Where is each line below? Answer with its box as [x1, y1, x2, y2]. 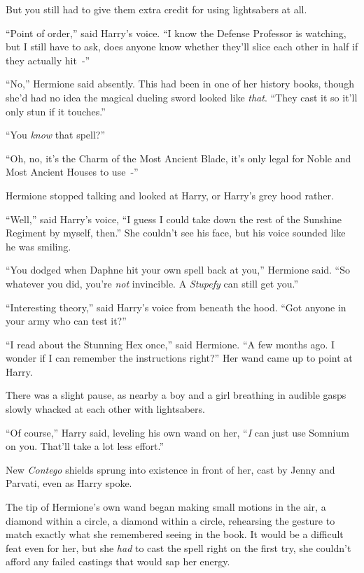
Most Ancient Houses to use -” [6, 164, 139, 179]
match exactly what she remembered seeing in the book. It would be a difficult [6, 527, 344, 542]
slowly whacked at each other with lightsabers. [6, 402, 205, 416]
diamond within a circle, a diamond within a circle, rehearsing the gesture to [6, 513, 335, 528]
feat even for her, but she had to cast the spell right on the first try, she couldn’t [6, 540, 351, 555]
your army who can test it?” [6, 313, 127, 328]
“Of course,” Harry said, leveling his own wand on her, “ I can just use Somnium [6, 425, 349, 439]
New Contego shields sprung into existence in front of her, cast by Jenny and [6, 462, 335, 476]
